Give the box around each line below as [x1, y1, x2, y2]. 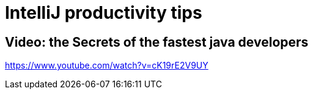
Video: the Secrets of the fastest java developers [5, 34, 309, 50]
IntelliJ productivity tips [5, 2, 202, 23]
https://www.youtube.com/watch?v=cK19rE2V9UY [5, 60, 208, 71]
